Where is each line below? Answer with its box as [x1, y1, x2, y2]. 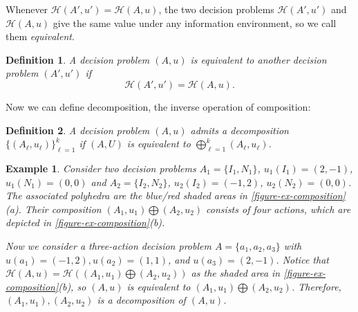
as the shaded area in [191, 266, 281, 280]
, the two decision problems [158, 2, 274, 16]
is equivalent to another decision [190, 52, 327, 66]
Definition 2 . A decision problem [6, 122, 150, 137]
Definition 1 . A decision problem [6, 52, 150, 66]
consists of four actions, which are [206, 201, 351, 216]
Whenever [6, 2, 48, 16]
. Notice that [276, 252, 329, 266]
